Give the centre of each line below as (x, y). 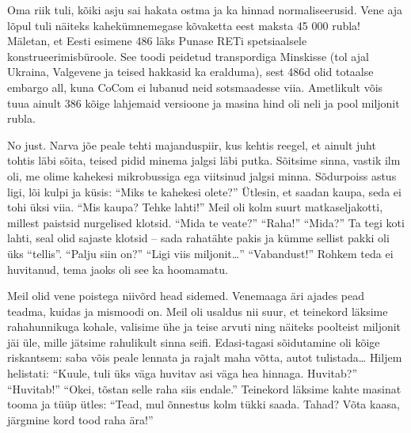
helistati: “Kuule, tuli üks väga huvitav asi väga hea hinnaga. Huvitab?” (183, 373)
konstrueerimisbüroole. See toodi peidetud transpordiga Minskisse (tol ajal (188, 56)
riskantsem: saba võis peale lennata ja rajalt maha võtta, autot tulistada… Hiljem (205, 357)
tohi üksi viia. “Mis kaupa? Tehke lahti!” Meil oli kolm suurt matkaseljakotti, (195, 207)
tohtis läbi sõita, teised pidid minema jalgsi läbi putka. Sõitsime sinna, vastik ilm (204, 160)
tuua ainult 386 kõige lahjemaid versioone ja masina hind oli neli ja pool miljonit (204, 103)
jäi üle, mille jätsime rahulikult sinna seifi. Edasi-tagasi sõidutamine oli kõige (194, 342)
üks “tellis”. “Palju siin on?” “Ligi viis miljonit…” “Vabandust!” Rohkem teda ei (200, 253)
